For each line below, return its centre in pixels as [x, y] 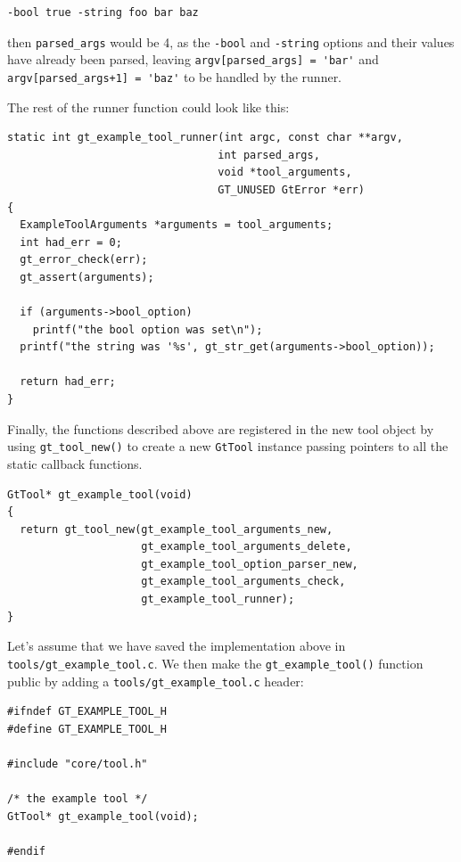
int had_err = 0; [71, 242]
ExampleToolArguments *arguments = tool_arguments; [177, 225]
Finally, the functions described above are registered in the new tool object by [221, 428]
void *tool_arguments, [285, 172]
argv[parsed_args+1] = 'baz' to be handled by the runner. [175, 76]
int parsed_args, [269, 155]
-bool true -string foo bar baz [103, 12]
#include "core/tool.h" [78, 763]
